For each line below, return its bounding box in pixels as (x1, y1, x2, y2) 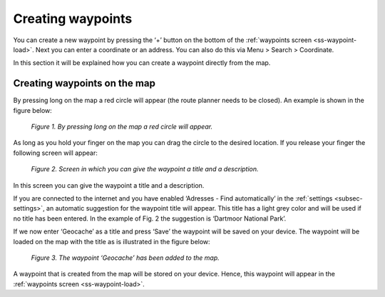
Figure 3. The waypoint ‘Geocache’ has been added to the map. (31, 253, 220, 262)
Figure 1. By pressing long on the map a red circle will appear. (31, 122, 213, 131)
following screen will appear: (13, 148, 98, 157)
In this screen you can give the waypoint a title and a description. (13, 181, 205, 189)
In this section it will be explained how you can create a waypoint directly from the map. (13, 59, 271, 67)
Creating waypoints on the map (13, 77, 156, 89)
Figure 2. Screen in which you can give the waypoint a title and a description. (31, 165, 260, 173)
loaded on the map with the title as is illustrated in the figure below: (13, 237, 210, 246)
